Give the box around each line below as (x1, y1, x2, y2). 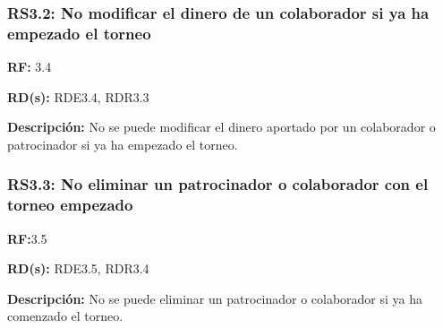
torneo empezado (7, 194, 133, 216)
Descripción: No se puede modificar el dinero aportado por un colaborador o (7, 117, 436, 136)
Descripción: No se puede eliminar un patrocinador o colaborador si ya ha (7, 289, 423, 307)
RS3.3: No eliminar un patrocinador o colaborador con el (7, 173, 429, 195)
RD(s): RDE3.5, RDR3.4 (7, 259, 149, 278)
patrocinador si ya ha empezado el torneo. (7, 134, 238, 153)
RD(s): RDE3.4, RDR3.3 (7, 87, 149, 106)
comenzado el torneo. (7, 306, 124, 325)
